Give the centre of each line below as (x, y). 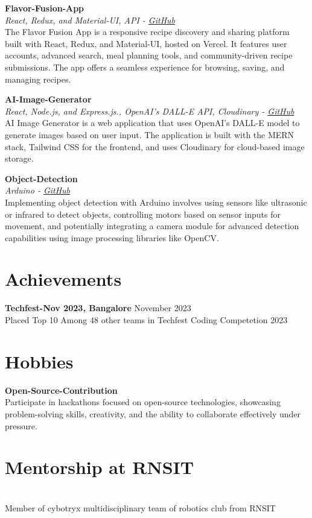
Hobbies (39, 361)
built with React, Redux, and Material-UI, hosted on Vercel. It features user (146, 43)
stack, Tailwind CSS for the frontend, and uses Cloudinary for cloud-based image (155, 146)
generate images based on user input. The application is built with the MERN (150, 134)
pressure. (21, 425)
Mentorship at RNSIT (100, 467)
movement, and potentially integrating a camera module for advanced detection (152, 226)
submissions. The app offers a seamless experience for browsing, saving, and (145, 67)
